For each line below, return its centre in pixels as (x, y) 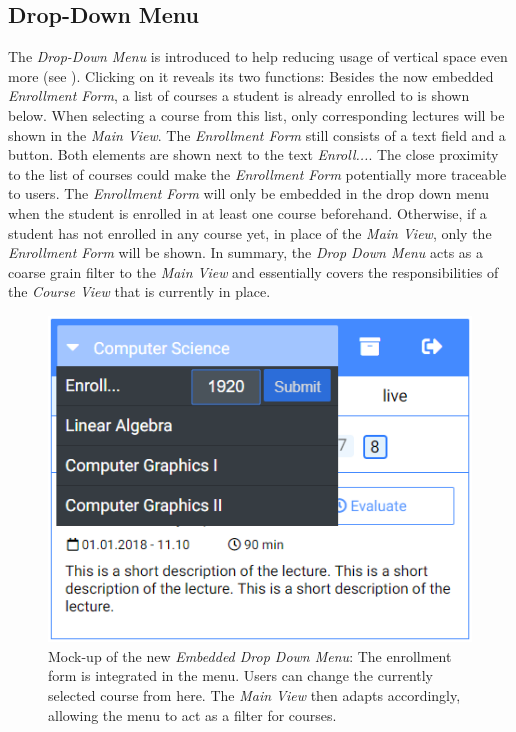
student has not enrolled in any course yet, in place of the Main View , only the (250, 232)
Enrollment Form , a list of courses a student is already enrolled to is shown (239, 95)
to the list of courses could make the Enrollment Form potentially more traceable (257, 173)
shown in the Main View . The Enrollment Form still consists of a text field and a (257, 134)
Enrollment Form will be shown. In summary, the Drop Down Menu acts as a (246, 252)
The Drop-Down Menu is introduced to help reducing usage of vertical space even (258, 56)
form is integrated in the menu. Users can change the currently (241, 675)
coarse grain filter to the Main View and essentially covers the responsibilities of (253, 271)
